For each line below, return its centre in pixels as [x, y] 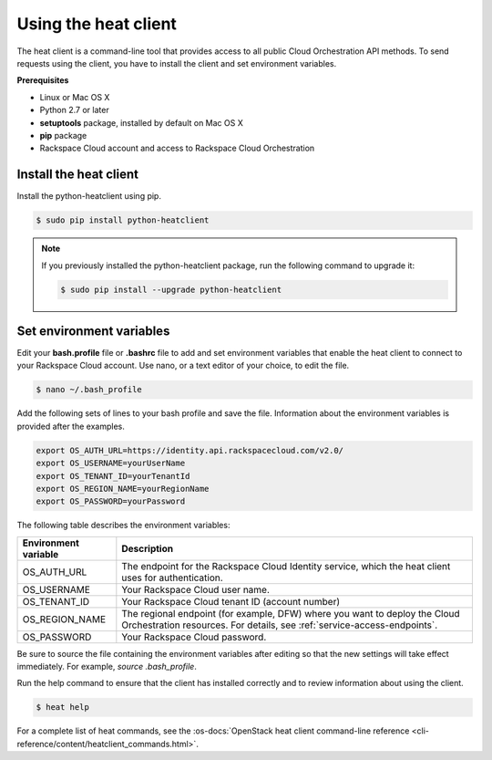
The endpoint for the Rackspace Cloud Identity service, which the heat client [286, 566]
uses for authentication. [172, 578]
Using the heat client [97, 24]
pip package [63, 135]
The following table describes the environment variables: [123, 526]
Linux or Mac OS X [75, 97]
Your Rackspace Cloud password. [194, 637]
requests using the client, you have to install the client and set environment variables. [177, 63]
